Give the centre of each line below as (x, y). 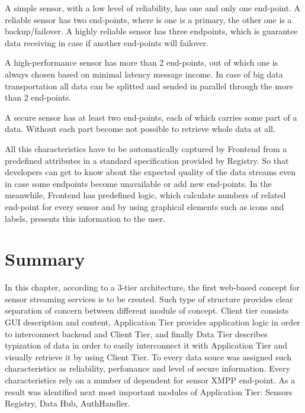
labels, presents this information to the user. (85, 218)
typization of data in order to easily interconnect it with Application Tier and (146, 345)
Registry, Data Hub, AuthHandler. (68, 403)
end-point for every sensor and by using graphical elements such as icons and (145, 206)
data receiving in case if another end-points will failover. (107, 42)
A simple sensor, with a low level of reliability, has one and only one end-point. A (152, 8)
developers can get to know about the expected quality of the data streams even (150, 172)
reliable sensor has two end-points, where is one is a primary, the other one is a (148, 19)
